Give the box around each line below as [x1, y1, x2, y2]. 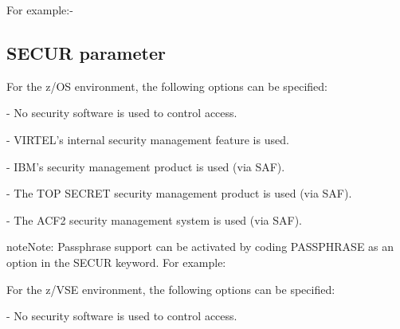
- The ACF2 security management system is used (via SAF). [6, 211, 302, 228]
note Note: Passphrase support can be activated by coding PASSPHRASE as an [6, 238, 394, 255]
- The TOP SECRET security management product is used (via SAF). [6, 185, 352, 202]
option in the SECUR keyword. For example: [6, 253, 226, 270]
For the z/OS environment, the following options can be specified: [6, 77, 327, 94]
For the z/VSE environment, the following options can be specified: [6, 280, 335, 297]
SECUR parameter [6, 40, 166, 65]
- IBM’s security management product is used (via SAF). [6, 158, 285, 174]
